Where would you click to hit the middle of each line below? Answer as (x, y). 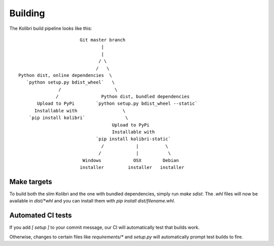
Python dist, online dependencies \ (65, 75)
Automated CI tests (41, 215)
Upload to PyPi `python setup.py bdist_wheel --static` (117, 104)
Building (27, 13)
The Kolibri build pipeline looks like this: (51, 28)
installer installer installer (132, 167)
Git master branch (102, 40)
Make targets (31, 181)
